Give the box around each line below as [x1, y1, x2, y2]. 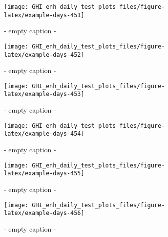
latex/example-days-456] [4, 210, 84, 217]
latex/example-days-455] [4, 170, 84, 177]
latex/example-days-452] [4, 51, 84, 58]
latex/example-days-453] [4, 91, 84, 98]
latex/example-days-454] [4, 130, 84, 138]
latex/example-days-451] [4, 11, 84, 19]
